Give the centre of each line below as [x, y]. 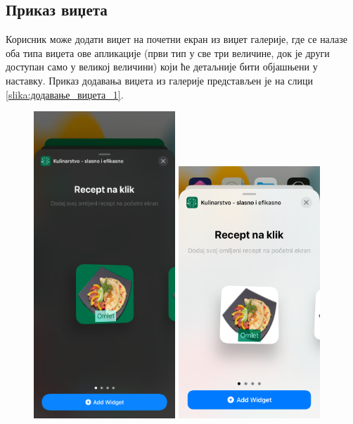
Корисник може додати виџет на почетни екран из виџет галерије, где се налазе [176, 39]
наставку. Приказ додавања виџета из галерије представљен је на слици [160, 80]
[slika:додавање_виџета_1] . [65, 94]
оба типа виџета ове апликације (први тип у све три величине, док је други [168, 52]
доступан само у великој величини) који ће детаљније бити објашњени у [162, 67]
